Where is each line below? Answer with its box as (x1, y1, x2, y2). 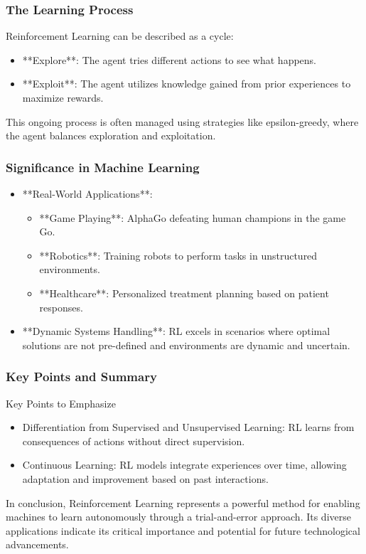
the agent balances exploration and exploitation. (6, 128, 216, 143)
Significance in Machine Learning (6, 158, 200, 176)
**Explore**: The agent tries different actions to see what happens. (22, 52, 317, 67)
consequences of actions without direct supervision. (22, 433, 245, 448)
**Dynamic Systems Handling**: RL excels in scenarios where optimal (22, 324, 330, 339)
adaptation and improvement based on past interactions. (22, 471, 269, 486)
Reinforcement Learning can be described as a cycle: (6, 28, 234, 43)
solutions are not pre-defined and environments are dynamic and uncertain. (22, 337, 350, 352)
